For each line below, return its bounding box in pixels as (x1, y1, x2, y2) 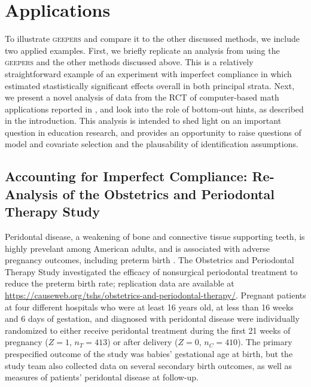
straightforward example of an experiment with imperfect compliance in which (5, 67, 292, 80)
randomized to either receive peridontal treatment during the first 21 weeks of (5, 324, 291, 336)
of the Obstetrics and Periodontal (62, 184, 275, 203)
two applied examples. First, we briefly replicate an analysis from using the (5, 44, 280, 56)
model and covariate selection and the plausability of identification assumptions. (5, 138, 298, 150)
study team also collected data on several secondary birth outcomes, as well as (5, 359, 292, 371)
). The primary (237, 336, 292, 348)
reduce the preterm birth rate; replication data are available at (5, 277, 234, 290)
